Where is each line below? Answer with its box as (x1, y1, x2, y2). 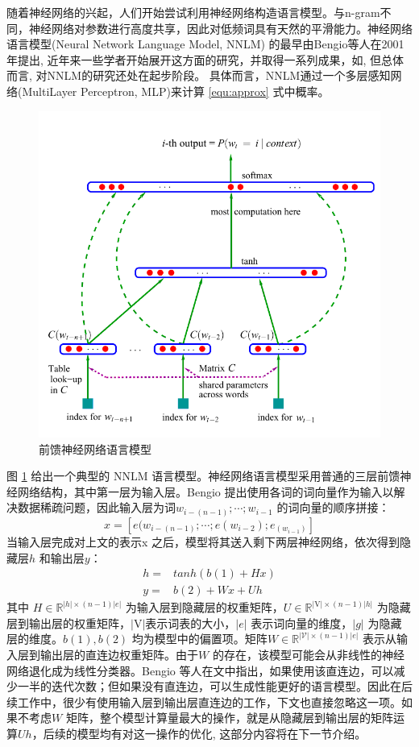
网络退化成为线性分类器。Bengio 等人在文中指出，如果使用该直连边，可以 (6, 662, 394, 679)
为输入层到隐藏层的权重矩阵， (125, 599, 284, 616)
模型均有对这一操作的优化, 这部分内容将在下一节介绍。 (77, 724, 367, 741)
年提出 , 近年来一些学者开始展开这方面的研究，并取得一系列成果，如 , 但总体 (6, 51, 404, 68)
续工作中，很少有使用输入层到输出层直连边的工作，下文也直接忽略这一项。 (6, 693, 401, 710)
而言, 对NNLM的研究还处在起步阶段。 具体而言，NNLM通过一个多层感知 (6, 67, 391, 84)
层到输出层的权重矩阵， (6, 614, 131, 631)
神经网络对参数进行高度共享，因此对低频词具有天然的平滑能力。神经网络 (28, 19, 413, 36)
